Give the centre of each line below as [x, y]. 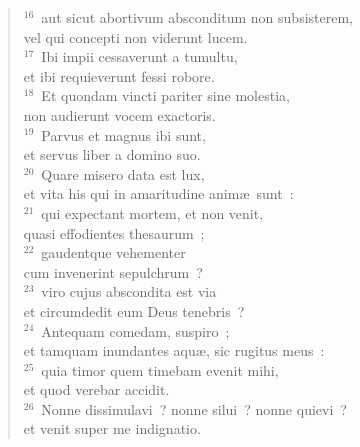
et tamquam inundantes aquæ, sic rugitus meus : [174, 350]
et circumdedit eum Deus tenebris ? [134, 310]
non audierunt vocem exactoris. [119, 114]
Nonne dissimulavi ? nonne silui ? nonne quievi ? [194, 408]
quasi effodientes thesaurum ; [114, 232]
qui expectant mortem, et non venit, [152, 212]
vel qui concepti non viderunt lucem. [135, 36]
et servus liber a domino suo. [112, 154]
